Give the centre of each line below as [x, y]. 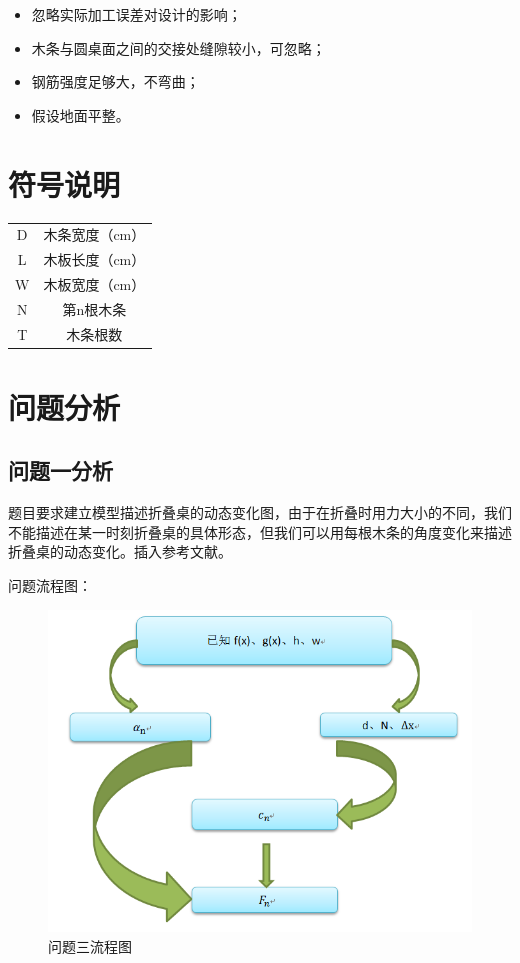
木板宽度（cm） [94, 283]
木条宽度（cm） [94, 234]
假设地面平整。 [80, 114]
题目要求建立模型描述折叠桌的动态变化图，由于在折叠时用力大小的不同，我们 [260, 512]
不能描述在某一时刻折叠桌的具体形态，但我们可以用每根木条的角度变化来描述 [260, 531]
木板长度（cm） [94, 259]
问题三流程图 [90, 945]
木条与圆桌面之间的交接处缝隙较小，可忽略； [178, 47]
